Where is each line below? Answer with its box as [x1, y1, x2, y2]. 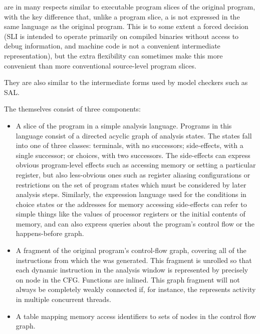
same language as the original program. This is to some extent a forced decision [4, 21, 248, 31]
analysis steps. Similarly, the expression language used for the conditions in [16, 189, 246, 199]
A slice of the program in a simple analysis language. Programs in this [16, 120, 232, 130]
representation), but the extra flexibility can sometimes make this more [4, 50, 223, 60]
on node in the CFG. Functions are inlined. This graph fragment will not [16, 274, 240, 284]
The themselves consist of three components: [4, 103, 141, 114]
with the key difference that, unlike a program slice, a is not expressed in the [4, 11, 240, 21]
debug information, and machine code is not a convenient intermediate [4, 40, 220, 51]
